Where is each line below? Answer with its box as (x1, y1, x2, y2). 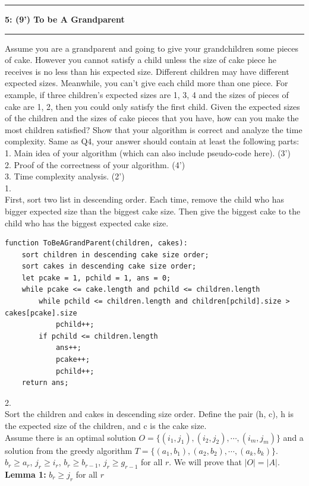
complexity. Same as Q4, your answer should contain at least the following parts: (5, 135, 299, 147)
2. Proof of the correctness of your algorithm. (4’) (5, 158, 185, 171)
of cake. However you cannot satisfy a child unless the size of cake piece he (5, 53, 276, 66)
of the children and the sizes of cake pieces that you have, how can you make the (5, 112, 299, 124)
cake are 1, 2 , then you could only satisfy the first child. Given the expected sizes (5, 100, 300, 112)
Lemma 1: (5, 468, 46, 480)
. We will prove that (169, 456, 242, 468)
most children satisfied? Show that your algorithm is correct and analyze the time (5, 123, 302, 135)
